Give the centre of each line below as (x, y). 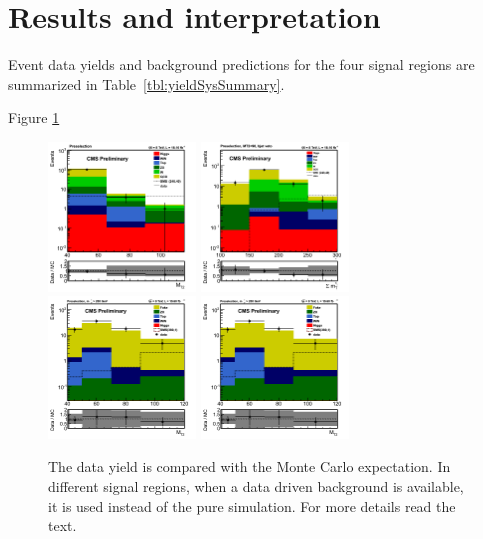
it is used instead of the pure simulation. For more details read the (252, 505)
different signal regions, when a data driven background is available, (256, 485)
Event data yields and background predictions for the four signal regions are (241, 64)
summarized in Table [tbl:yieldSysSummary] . (146, 83)
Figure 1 (34, 117)
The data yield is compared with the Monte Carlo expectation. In (249, 466)
